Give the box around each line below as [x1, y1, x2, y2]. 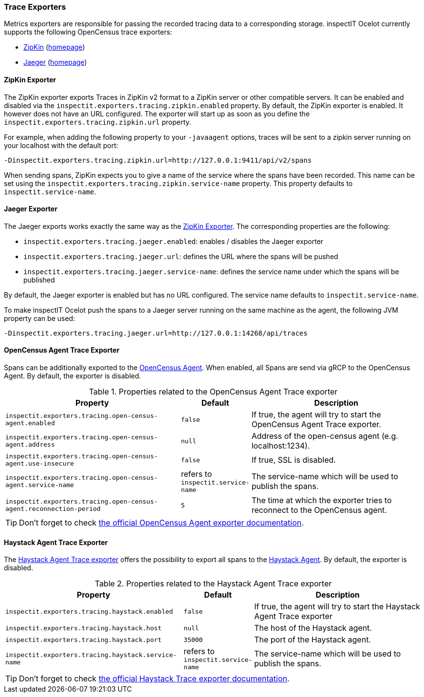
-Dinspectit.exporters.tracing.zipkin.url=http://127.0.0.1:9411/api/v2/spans [4, 156, 312, 164]
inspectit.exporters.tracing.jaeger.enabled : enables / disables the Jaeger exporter [23, 237, 324, 245]
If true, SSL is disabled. [251, 455, 336, 465]
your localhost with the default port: [4, 141, 118, 150]
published [23, 275, 55, 284]
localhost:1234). [251, 441, 310, 451]
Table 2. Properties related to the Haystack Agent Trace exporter [94, 579, 332, 589]
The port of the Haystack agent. [254, 635, 371, 645]
